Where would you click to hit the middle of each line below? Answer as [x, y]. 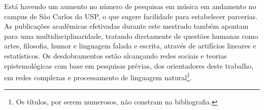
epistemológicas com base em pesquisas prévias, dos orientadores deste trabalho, [129, 65]
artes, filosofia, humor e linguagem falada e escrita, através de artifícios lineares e [130, 46]
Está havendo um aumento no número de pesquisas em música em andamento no [130, 6]
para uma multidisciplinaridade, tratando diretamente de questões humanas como [131, 36]
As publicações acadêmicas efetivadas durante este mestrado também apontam [126, 26]
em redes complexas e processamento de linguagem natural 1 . [98, 76]
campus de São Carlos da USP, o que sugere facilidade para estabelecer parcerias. [131, 16]
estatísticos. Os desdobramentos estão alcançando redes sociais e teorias [115, 55]
